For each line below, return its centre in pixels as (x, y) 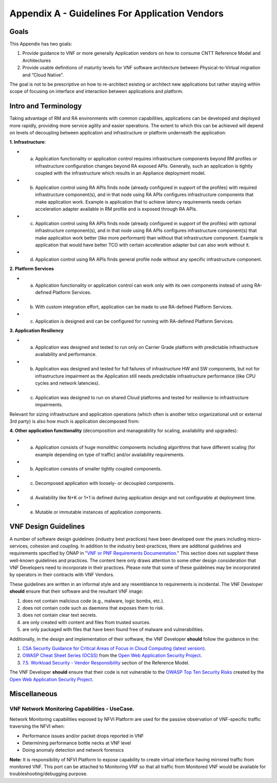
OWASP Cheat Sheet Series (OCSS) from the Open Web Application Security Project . (112, 655)
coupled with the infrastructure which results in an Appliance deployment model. (121, 173)
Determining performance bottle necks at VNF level (77, 743)
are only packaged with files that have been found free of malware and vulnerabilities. (113, 630)
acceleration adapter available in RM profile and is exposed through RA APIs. (116, 209)
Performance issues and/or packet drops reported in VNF (83, 736)
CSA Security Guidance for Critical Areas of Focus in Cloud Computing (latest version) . (114, 648)
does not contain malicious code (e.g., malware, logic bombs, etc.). (93, 601)
